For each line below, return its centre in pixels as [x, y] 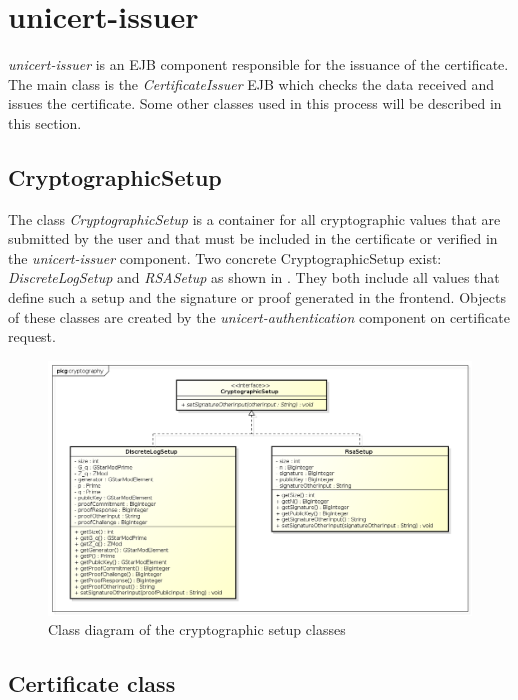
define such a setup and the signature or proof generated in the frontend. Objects [257, 297]
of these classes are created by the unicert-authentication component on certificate [259, 316]
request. [32, 336]
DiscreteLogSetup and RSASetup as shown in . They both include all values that [254, 277]
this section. [45, 122]
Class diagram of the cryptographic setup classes [197, 629]
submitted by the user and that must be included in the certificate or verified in [253, 238]
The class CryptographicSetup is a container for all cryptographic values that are [254, 218]
